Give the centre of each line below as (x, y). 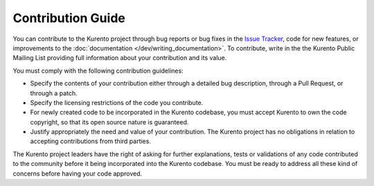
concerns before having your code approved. (78, 174)
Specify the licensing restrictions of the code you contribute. (117, 102)
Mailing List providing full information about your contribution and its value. (120, 58)
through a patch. (54, 93)
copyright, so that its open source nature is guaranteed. (109, 122)
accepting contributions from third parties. (91, 141)
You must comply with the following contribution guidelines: (98, 71)
